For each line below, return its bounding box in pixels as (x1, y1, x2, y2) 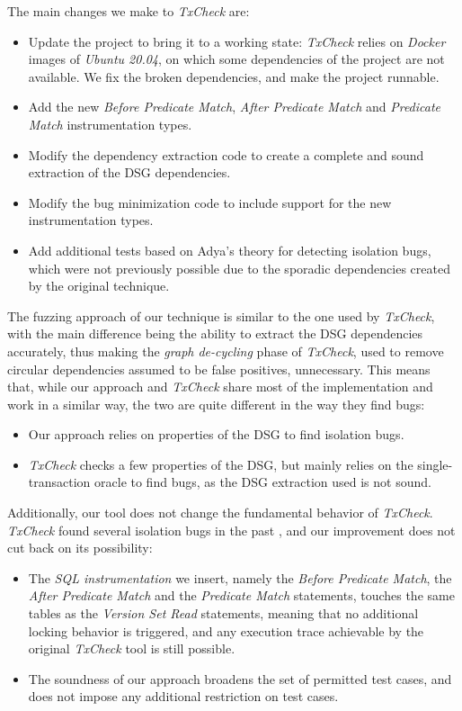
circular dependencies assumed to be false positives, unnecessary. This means (7, 359, 431, 378)
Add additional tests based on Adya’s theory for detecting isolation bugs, (28, 240, 431, 259)
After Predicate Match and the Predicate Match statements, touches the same (28, 586, 455, 605)
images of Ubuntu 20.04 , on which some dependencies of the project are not (28, 49, 445, 68)
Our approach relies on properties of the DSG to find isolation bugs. (28, 425, 404, 444)
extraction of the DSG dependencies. (28, 163, 231, 182)
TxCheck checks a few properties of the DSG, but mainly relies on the (28, 454, 413, 473)
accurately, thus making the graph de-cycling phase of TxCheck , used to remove (7, 341, 444, 360)
